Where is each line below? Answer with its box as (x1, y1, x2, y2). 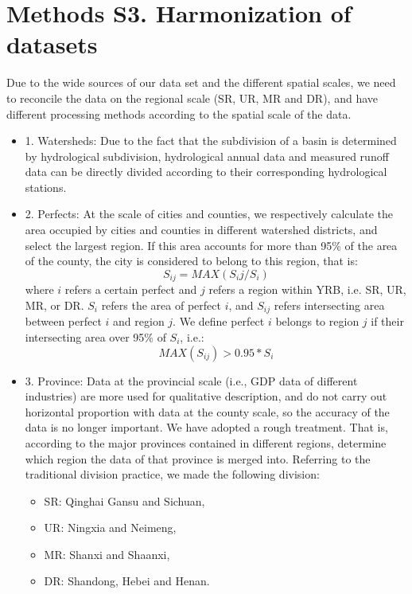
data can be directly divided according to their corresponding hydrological (25, 163, 387, 180)
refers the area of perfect (101, 296, 221, 313)
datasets (6, 28, 98, 61)
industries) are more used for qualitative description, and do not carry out (25, 388, 387, 404)
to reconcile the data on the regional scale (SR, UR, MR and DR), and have (6, 89, 378, 106)
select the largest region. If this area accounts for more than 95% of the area (25, 236, 398, 253)
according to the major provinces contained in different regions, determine (25, 434, 387, 451)
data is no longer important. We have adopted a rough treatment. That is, (25, 419, 388, 436)
